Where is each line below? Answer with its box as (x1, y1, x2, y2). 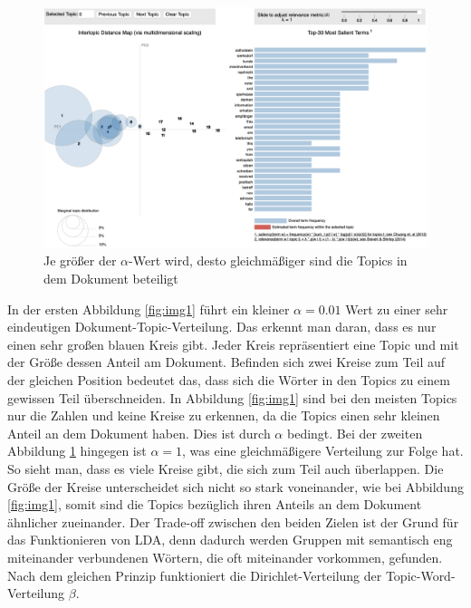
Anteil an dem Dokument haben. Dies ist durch (7, 423, 271, 442)
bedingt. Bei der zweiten (286, 423, 423, 442)
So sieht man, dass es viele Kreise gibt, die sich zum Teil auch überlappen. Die (7, 458, 444, 478)
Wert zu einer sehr (345, 299, 448, 318)
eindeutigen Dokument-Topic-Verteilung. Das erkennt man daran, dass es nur (7, 317, 437, 336)
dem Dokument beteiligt (43, 269, 178, 288)
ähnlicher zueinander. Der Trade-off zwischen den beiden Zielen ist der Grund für (7, 512, 459, 531)
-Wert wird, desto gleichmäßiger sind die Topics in (129, 251, 408, 270)
